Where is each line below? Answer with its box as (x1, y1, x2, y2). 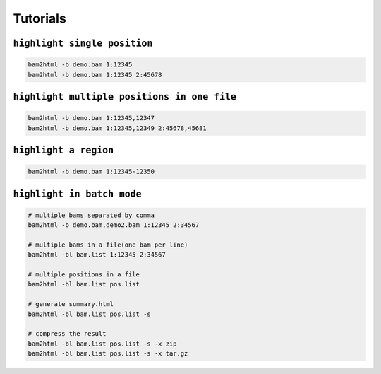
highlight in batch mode (13, 188, 142, 199)
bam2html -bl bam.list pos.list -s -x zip (28, 339, 177, 348)
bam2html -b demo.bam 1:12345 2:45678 (28, 71, 162, 78)
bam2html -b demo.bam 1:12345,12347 (28, 114, 155, 122)
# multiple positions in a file (28, 271, 140, 279)
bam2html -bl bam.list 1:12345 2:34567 (28, 251, 166, 259)
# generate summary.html (28, 300, 114, 308)
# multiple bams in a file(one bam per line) (28, 240, 188, 249)
